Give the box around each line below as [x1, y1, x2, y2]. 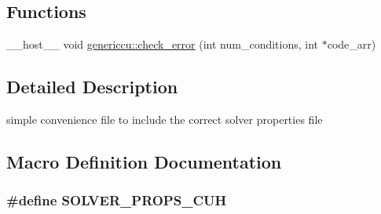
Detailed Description [6, 74, 178, 99]
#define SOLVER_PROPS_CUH [6, 190, 227, 210]
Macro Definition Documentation [6, 149, 282, 173]
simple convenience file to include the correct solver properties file [6, 111, 323, 127]
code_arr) [327, 36, 376, 53]
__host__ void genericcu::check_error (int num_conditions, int [6, 36, 319, 53]
